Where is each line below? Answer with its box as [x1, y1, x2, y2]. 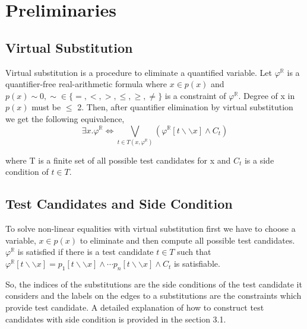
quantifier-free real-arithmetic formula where [5, 78, 167, 90]
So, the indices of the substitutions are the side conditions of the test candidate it [5, 277, 302, 290]
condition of [5, 165, 49, 178]
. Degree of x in [238, 89, 295, 101]
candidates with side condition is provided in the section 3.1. [5, 312, 226, 325]
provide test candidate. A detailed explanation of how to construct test [5, 301, 264, 314]
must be [31, 101, 61, 113]
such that [177, 245, 211, 258]
